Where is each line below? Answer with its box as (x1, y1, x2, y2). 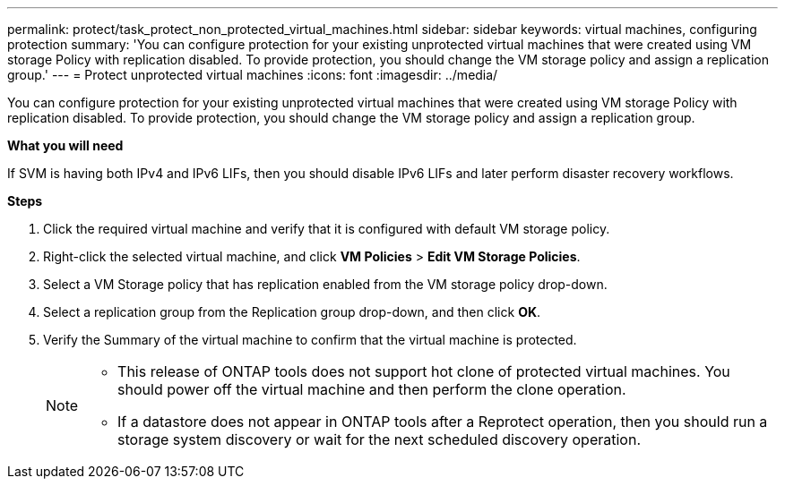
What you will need (7, 138, 124, 153)
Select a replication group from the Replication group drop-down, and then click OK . (43, 304, 541, 320)
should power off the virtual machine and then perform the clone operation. (117, 380, 626, 398)
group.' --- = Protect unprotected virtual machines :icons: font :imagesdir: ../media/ (7, 67, 498, 82)
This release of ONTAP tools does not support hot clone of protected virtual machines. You (117, 362, 730, 380)
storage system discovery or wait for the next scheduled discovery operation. (117, 431, 641, 448)
